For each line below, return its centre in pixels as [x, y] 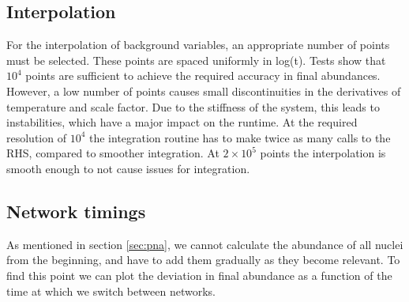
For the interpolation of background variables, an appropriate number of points [198, 45]
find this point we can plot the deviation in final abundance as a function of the [199, 275]
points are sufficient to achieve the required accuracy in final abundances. [203, 75]
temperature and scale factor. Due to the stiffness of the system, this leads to [193, 106]
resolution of [36, 137]
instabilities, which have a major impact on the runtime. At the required [182, 122]
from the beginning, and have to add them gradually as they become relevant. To [203, 260]
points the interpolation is [323, 153]
